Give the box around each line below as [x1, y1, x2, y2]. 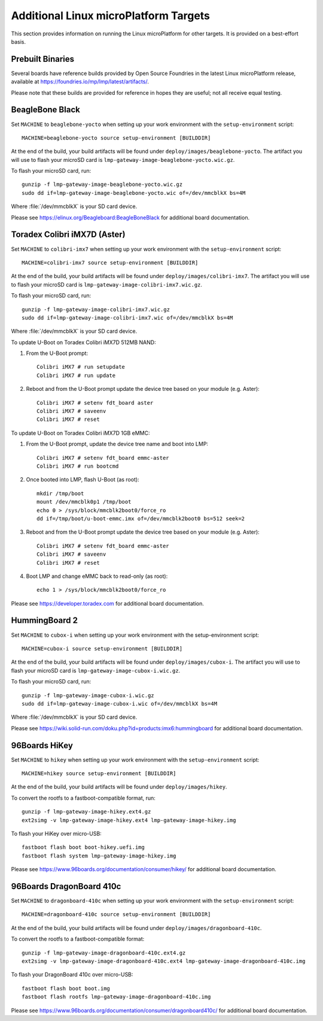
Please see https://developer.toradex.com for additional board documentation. [11, 600, 205, 607]
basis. [11, 38, 26, 45]
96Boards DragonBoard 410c [11, 881, 121, 892]
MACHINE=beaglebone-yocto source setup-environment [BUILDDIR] [22, 134, 211, 141]
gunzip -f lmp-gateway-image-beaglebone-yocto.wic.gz [22, 181, 182, 188]
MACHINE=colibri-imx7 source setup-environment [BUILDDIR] [22, 259, 199, 266]
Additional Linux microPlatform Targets [11, 9, 211, 22]
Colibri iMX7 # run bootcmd [36, 462, 119, 469]
